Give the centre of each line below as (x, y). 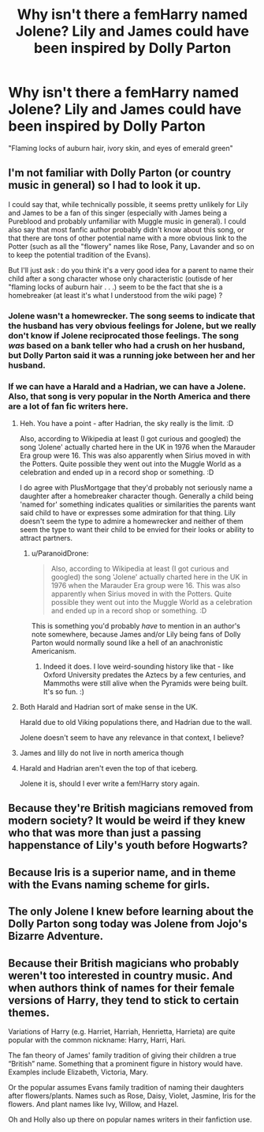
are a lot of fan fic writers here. (68, 406)
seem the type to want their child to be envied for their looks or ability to (137, 529)
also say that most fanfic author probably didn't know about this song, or (126, 229)
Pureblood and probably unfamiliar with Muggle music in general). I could (127, 221)
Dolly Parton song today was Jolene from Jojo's (128, 924)
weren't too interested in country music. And (121, 975)
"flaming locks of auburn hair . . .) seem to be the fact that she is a (115, 287)
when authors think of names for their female (121, 988)
